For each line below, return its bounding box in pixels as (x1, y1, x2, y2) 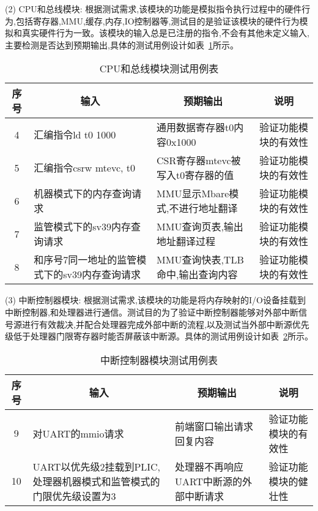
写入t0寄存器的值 (157, 168, 234, 183)
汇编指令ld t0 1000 (34, 127, 116, 142)
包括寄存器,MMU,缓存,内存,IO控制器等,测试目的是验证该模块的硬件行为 (15, 14, 300, 27)
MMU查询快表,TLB (157, 252, 244, 267)
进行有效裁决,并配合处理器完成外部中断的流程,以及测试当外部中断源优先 (21, 317, 309, 330)
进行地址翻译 (179, 201, 238, 216)
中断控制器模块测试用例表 (100, 352, 218, 367)
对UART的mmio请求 (32, 426, 124, 441)
